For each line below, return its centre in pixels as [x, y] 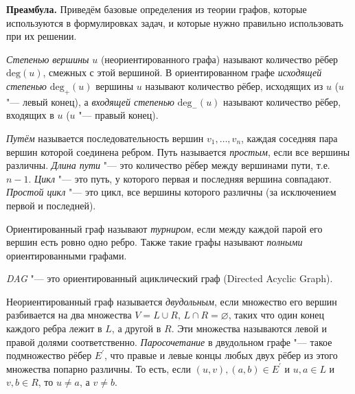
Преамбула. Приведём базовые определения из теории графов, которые [157, 9]
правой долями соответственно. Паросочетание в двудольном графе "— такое [169, 341]
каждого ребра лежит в [54, 328]
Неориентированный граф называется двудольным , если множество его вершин [172, 301]
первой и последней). [51, 205]
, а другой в [136, 328]
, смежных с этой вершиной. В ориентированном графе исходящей [182, 72]
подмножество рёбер [49, 355]
